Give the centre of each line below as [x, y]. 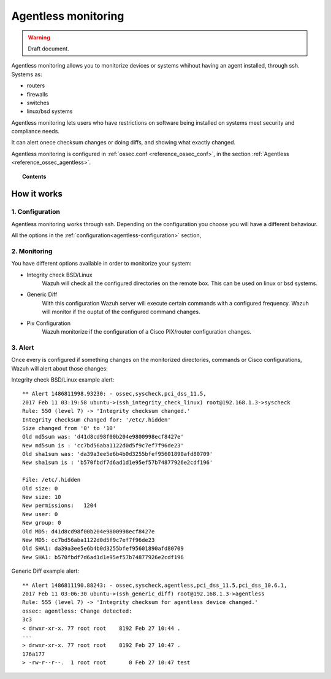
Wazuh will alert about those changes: [60, 368]
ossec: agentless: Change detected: [77, 611]
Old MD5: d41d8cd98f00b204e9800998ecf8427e [89, 531]
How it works [37, 194]
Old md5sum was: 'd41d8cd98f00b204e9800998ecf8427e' [103, 437]
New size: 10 [42, 497]
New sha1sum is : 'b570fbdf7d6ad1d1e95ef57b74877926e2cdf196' [118, 463]
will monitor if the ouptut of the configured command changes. [121, 312]
